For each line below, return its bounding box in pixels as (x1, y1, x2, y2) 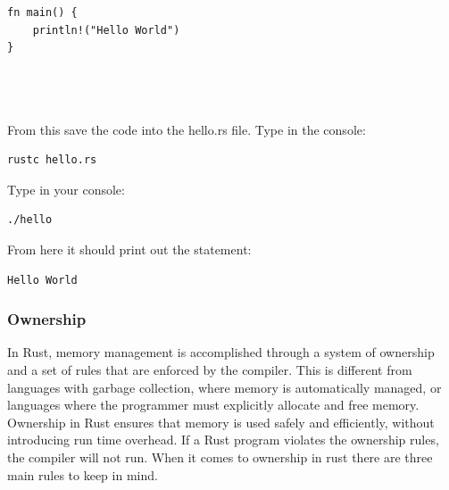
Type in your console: (7, 179, 125, 198)
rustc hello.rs (7, 154, 97, 167)
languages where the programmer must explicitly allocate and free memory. (7, 395, 420, 414)
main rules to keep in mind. (7, 465, 158, 484)
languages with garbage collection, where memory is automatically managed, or (7, 378, 442, 396)
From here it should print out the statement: (7, 239, 252, 258)
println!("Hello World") (32, 23, 180, 37)
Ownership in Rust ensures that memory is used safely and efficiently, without (7, 412, 435, 431)
